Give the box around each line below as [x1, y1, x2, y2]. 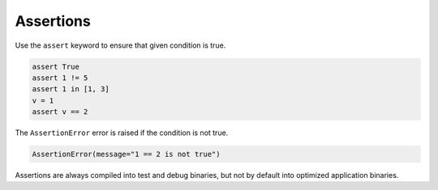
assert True [32, 61, 80, 71]
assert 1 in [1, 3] [32, 85, 109, 94]
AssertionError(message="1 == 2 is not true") [32, 150, 221, 159]
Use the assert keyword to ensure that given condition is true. [15, 40, 226, 50]
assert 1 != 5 [32, 73, 88, 82]
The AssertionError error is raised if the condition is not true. [15, 128, 229, 137]
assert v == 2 [32, 108, 88, 116]
